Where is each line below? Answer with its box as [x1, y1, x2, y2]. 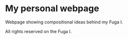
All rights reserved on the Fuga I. [5, 28, 72, 34]
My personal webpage [5, 3, 99, 14]
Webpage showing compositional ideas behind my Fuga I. [5, 19, 123, 25]
